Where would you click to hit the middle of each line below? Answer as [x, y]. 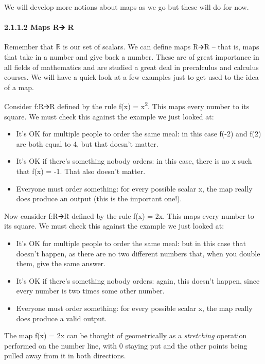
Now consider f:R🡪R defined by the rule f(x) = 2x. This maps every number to [129, 215]
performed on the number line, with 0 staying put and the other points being [126, 345]
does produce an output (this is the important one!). [99, 198]
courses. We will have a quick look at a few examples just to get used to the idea [131, 77]
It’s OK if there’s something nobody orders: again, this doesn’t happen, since [138, 280]
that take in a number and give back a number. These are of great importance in [132, 56]
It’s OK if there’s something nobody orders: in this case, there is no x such [134, 161]
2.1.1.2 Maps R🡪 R [39, 27]
